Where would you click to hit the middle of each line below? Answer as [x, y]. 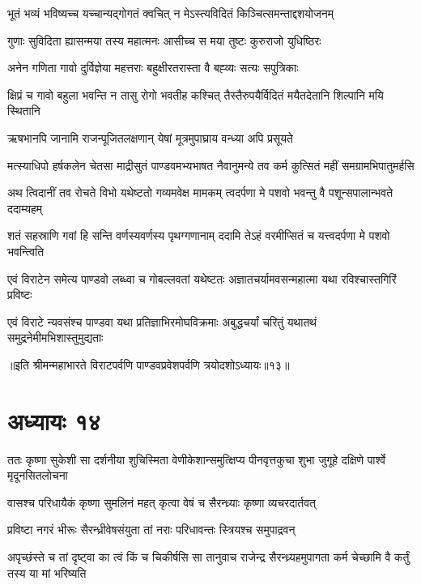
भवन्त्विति [26, 251]
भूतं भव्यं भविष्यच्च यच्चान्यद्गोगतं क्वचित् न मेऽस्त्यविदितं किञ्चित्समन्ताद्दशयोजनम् [171, 13]
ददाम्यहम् [25, 208]
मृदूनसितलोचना [38, 475]
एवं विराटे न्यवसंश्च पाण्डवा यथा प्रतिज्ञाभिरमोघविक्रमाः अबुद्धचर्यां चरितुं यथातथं [162, 321]
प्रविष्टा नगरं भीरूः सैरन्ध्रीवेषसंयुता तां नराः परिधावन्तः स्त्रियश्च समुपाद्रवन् [151, 529]
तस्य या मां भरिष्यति [47, 572]
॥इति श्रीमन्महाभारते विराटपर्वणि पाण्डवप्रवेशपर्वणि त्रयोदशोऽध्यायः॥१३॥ [149, 364]
